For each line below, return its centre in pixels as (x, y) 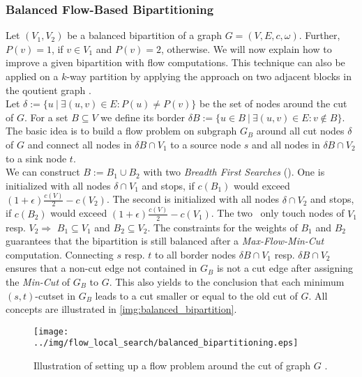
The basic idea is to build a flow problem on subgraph (121, 131)
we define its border (143, 117)
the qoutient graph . (48, 90)
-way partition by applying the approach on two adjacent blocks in (209, 76)
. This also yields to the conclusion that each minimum (227, 282)
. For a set (46, 117)
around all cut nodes (300, 131)
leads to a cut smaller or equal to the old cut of (196, 295)
